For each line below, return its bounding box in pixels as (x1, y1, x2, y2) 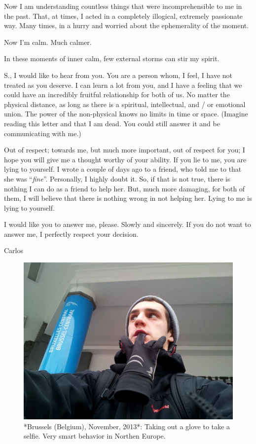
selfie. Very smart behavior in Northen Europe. (24, 431, 166, 441)
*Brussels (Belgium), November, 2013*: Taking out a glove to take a (24, 421, 230, 431)
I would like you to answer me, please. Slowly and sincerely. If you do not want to (4, 219, 251, 229)
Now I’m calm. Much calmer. (4, 37, 92, 47)
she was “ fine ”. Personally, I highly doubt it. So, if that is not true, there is (4, 173, 230, 184)
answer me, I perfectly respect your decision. (4, 228, 139, 239)
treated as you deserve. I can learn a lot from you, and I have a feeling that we (4, 79, 242, 90)
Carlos (4, 245, 24, 256)
